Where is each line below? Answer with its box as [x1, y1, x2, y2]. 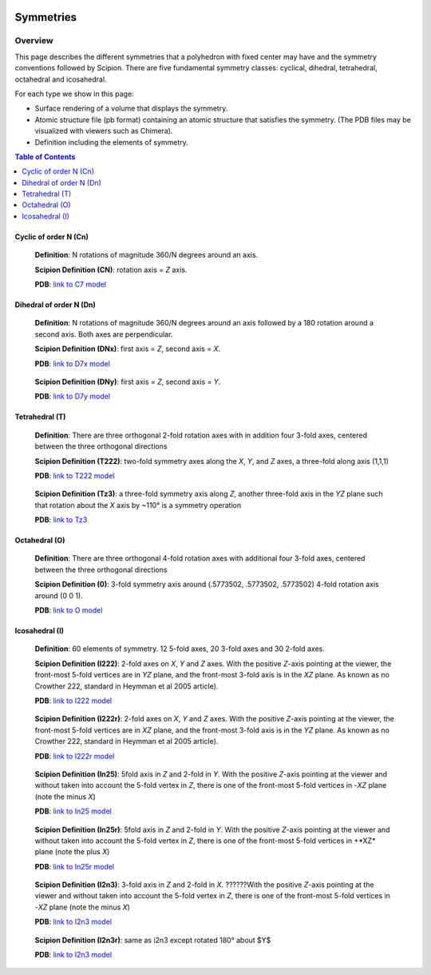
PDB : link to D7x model [34, 358, 111, 368]
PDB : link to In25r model [34, 861, 115, 871]
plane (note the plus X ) [34, 847, 110, 857]
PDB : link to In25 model [34, 806, 112, 816]
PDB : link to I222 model [34, 696, 112, 705]
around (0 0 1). [34, 590, 83, 600]
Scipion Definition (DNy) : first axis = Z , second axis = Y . [34, 377, 221, 386]
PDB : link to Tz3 [34, 515, 88, 525]
